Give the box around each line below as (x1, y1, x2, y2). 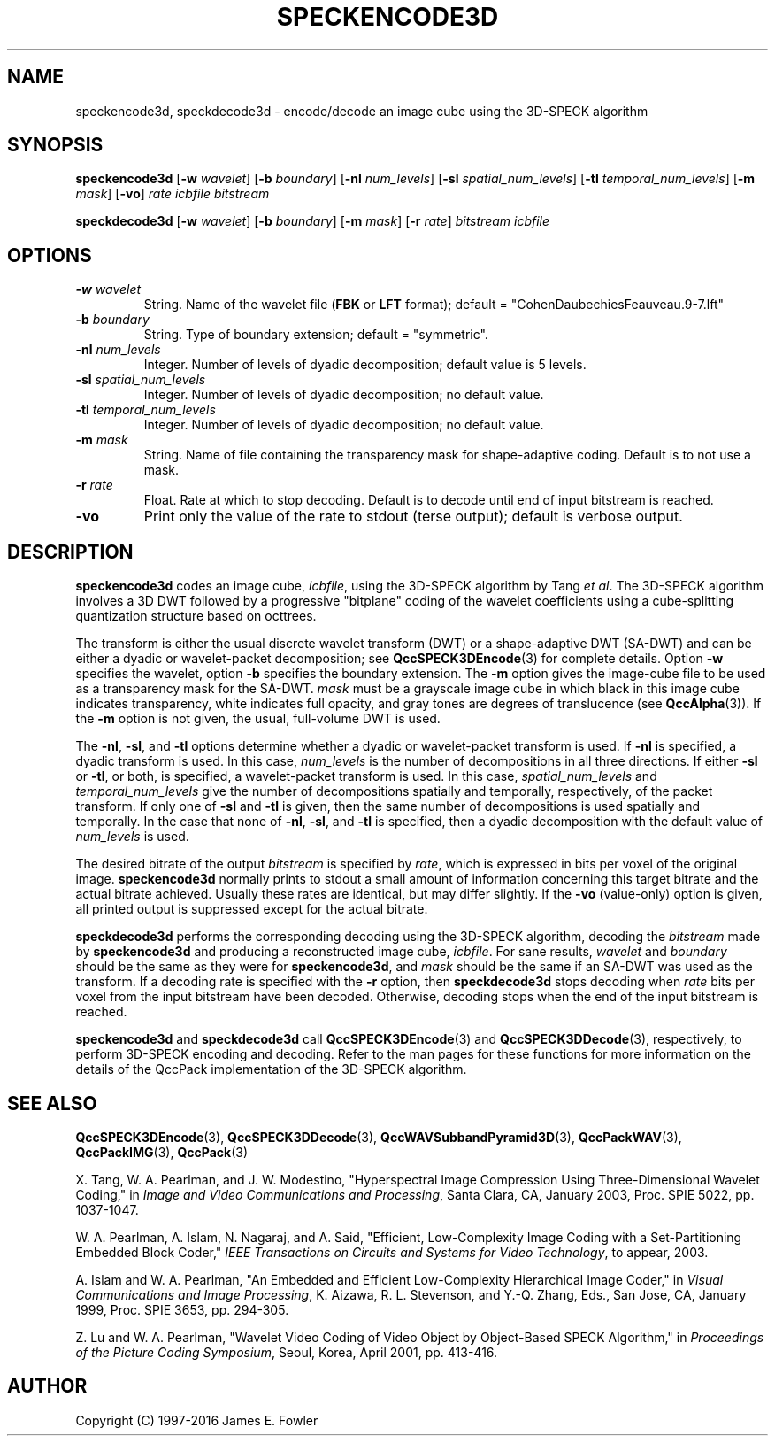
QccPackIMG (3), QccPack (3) (75, 1144, 249, 1160)
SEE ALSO (7, 1092, 97, 1115)
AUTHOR (7, 1375, 88, 1398)
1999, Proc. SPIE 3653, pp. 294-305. (75, 1301, 289, 1317)
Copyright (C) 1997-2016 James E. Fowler (75, 1412, 318, 1428)
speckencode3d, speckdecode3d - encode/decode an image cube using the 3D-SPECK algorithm (75, 103, 648, 119)
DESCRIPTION (7, 540, 134, 563)
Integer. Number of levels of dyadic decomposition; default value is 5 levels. (143, 357, 587, 373)
